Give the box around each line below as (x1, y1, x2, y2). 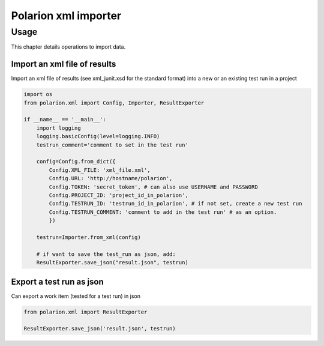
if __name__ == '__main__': (23, 116, 106, 123)
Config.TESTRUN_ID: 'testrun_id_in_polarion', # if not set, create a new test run (49, 200, 302, 207)
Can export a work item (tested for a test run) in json (11, 292, 141, 300)
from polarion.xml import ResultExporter (23, 308, 148, 315)
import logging (36, 124, 81, 132)
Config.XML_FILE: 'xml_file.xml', (49, 166, 151, 174)
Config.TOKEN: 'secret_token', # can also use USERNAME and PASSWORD (49, 183, 258, 190)
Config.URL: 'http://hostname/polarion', (49, 175, 173, 182)
